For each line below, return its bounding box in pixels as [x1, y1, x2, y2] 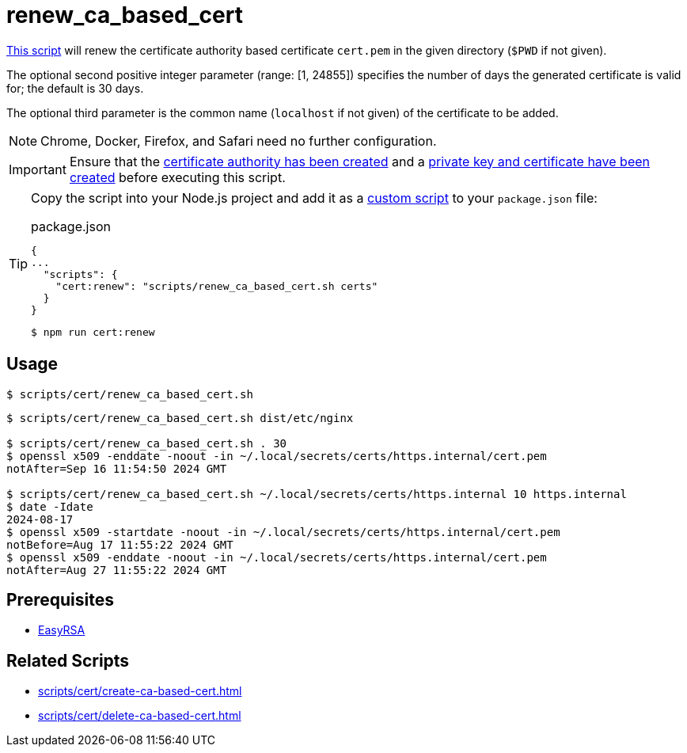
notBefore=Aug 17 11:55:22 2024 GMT [6, 538, 233, 551]
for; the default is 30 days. [6, 81, 144, 95]
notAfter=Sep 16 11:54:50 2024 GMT [6, 462, 227, 475]
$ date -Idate [6, 500, 93, 513]
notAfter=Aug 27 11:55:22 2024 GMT [6, 563, 227, 576]
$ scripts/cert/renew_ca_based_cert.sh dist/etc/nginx [6, 411, 354, 424]
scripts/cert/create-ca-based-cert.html [38, 684, 242, 698]
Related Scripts [6, 650, 130, 671]
